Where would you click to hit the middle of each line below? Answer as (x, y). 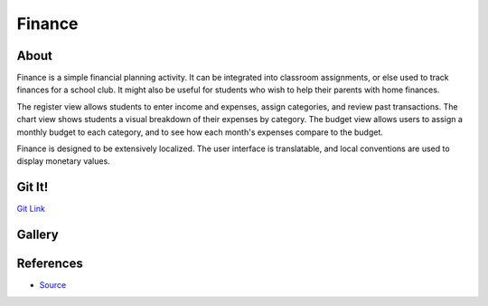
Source (53, 285)
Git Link (31, 209)
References (50, 264)
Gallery (38, 235)
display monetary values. (63, 161)
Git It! (33, 187)
